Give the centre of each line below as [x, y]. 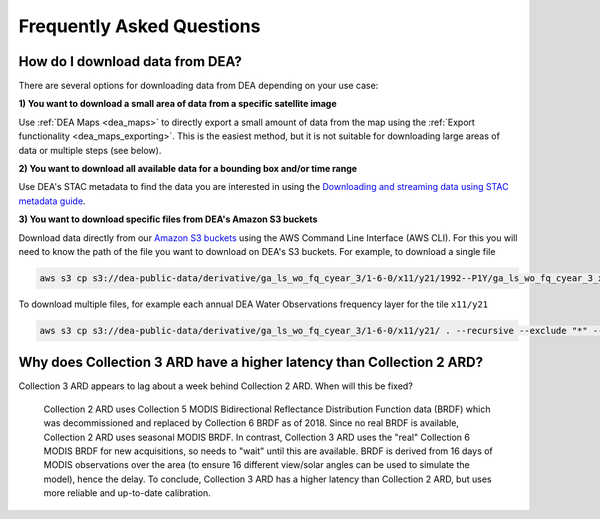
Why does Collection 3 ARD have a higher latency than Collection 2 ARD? [251, 362]
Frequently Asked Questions [139, 26]
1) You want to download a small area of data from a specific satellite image [177, 104]
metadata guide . [52, 201]
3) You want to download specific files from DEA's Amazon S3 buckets [168, 219]
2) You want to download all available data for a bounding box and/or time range [188, 169]
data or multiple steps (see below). [90, 150]
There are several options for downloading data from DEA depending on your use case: [198, 86]
